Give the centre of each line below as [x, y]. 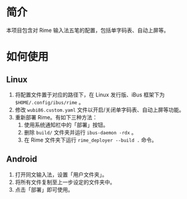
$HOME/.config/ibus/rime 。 [49, 102]
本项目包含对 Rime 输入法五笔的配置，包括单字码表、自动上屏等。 [88, 30]
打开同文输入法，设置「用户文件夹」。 [61, 174]
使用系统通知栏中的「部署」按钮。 [66, 125]
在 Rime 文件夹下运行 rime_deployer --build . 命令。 [90, 140]
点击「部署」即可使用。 [44, 189]
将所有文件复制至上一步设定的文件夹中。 [65, 182]
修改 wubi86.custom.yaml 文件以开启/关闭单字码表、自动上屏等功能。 [100, 110]
